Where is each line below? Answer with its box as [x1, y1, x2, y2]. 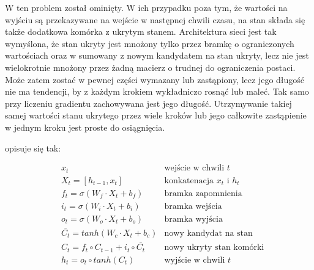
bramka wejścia [164, 202, 222, 211]
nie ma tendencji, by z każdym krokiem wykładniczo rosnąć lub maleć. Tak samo [5, 85, 309, 98]
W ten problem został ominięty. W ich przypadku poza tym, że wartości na [5, 1, 288, 13]
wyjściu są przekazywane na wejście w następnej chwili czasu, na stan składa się [5, 13, 305, 26]
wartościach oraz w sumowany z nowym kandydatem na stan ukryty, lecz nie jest [5, 49, 309, 62]
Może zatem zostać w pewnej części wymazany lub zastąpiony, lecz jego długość [5, 73, 305, 86]
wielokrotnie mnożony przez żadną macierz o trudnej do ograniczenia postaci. [5, 60, 296, 73]
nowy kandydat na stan [164, 228, 253, 238]
